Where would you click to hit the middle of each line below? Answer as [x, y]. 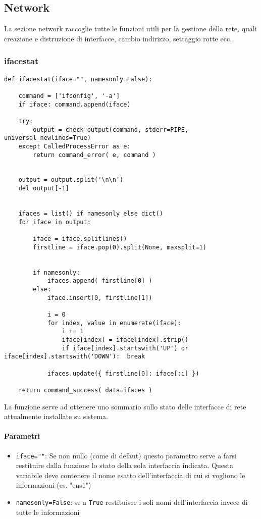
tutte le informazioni [48, 512]
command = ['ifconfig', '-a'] [69, 96]
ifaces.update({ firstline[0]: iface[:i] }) [123, 373]
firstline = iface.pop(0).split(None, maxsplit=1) [120, 247]
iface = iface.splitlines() [80, 239]
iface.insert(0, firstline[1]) [100, 298]
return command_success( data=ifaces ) [85, 390]
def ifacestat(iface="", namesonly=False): [78, 79]
